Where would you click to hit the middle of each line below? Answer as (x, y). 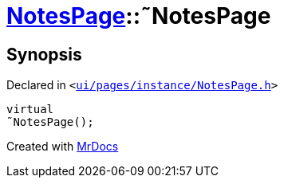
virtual (30, 110)
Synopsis (44, 54)
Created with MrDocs (63, 147)
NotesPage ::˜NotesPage (139, 16)
